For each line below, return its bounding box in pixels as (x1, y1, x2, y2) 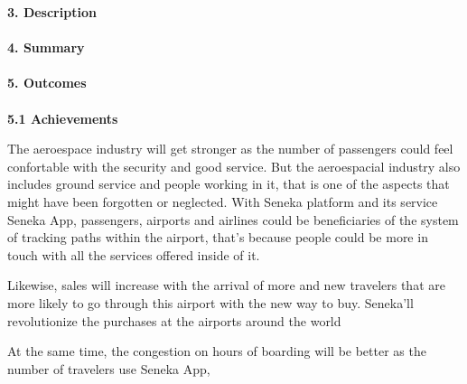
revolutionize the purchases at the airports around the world (7, 311, 341, 330)
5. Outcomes (7, 73, 87, 92)
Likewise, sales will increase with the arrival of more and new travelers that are (7, 276, 445, 295)
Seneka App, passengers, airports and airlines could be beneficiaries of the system (7, 210, 459, 229)
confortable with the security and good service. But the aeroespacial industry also (7, 156, 461, 175)
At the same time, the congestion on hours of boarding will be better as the (7, 342, 426, 361)
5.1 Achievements (7, 108, 118, 127)
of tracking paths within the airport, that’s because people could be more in (7, 228, 428, 247)
